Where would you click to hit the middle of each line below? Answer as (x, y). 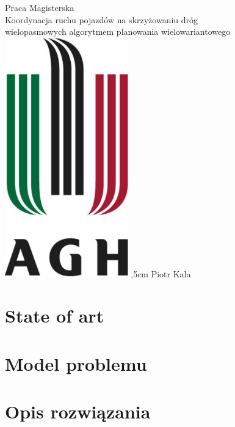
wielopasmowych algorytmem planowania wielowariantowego (118, 31)
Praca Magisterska (40, 7)
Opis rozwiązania (78, 411)
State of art (55, 316)
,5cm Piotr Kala (161, 273)
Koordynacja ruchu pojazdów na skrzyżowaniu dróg (102, 19)
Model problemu (76, 363)
